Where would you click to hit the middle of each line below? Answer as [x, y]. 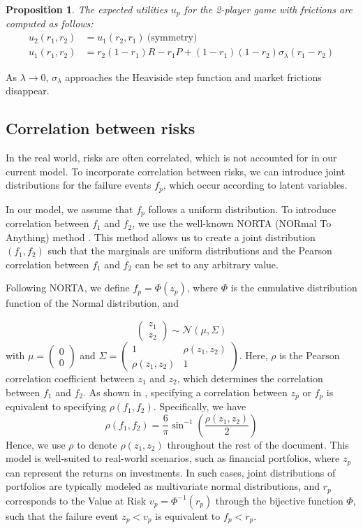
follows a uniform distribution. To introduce [242, 209]
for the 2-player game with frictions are [268, 9]
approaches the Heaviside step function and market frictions [193, 77]
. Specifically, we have [200, 406]
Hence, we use [36, 444]
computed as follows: [50, 23]
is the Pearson [310, 355]
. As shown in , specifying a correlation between [185, 392]
